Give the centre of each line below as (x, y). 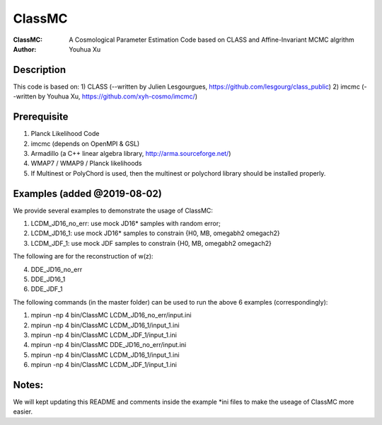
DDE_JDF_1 (47, 289)
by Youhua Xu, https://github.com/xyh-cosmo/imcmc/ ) (118, 96)
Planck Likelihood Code (65, 134)
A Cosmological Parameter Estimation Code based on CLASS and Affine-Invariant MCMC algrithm (212, 40)
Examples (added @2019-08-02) (87, 194)
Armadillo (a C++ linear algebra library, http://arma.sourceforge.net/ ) (131, 153)
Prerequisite (41, 117)
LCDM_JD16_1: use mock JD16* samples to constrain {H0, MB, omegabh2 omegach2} (156, 233)
